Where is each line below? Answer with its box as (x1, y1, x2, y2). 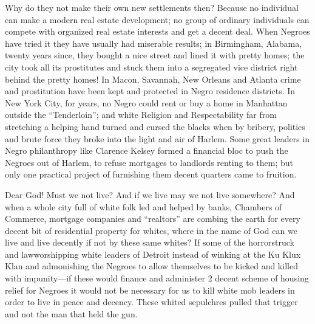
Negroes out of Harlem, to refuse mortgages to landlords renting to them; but (5, 156, 293, 168)
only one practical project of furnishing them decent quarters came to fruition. (5, 168, 297, 181)
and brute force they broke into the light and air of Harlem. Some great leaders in (5, 132, 310, 145)
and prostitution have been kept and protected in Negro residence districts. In (5, 84, 296, 97)
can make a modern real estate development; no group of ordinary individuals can (5, 13, 310, 26)
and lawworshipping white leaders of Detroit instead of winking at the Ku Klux (5, 247, 301, 260)
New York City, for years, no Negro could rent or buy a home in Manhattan (5, 96, 288, 109)
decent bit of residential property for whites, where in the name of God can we (5, 224, 297, 236)
